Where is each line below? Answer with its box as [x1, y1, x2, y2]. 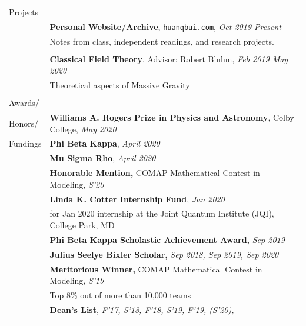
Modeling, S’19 [49, 274, 104, 287]
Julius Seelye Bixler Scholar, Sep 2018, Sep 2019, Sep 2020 [49, 248, 279, 260]
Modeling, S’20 [49, 178, 104, 190]
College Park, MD [49, 218, 115, 231]
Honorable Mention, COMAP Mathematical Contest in [49, 167, 260, 179]
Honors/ [9, 117, 39, 129]
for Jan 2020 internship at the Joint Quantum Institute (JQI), [49, 207, 274, 219]
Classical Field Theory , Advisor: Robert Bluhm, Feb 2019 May [49, 52, 288, 65]
